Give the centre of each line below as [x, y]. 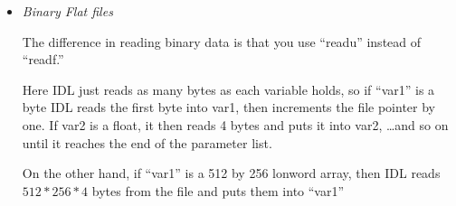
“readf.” [43, 59]
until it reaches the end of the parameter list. [147, 142]
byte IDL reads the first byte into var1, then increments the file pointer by [228, 107]
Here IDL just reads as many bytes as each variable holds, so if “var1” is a [228, 89]
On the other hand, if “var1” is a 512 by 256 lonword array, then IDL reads [231, 173]
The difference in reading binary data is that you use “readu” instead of [222, 41]
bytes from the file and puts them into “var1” [218, 190]
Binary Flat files [67, 11]
